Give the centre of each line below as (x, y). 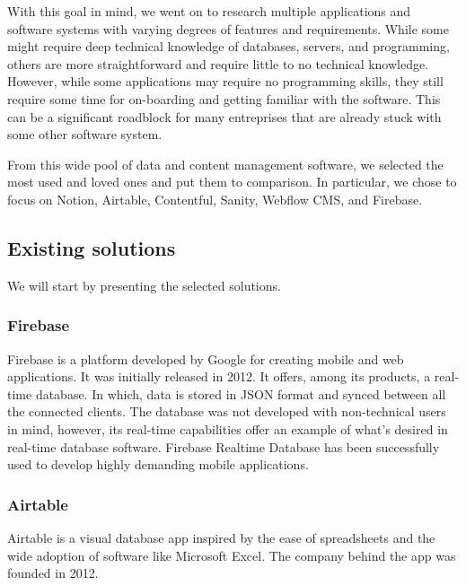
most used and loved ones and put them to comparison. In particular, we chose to (232, 182)
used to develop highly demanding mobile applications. (158, 464)
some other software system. (85, 134)
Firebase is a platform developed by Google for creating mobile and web (206, 358)
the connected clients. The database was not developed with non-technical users (227, 411)
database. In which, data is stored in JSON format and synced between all (241, 393)
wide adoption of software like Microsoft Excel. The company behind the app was (232, 555)
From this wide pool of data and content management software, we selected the (225, 164)
